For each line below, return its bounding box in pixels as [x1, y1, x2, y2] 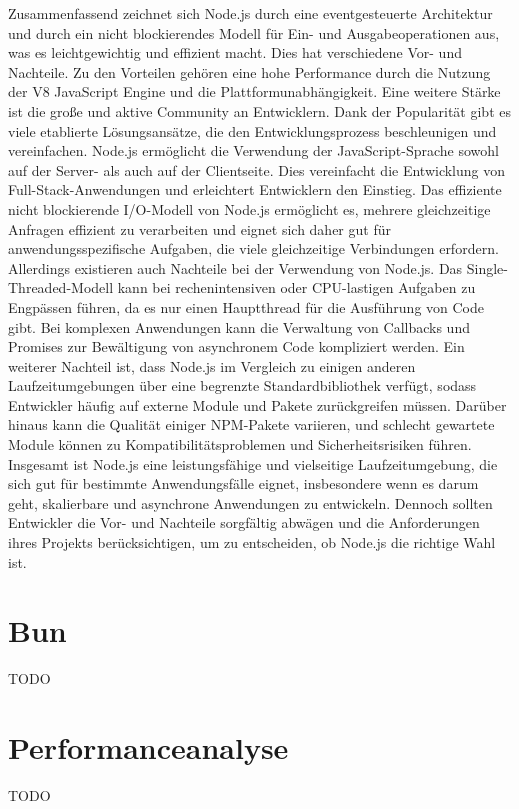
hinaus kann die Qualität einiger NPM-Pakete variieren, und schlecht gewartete [8, 414, 495, 435]
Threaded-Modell [8, 277, 114, 298]
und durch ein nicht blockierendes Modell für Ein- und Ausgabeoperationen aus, [8, 22, 500, 43]
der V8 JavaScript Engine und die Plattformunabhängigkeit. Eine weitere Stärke [8, 81, 501, 102]
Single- [466, 257, 508, 278]
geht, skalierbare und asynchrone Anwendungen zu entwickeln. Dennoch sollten [8, 492, 493, 513]
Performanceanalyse [8, 727, 289, 768]
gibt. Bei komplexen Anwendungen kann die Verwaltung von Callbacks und [8, 316, 470, 337]
